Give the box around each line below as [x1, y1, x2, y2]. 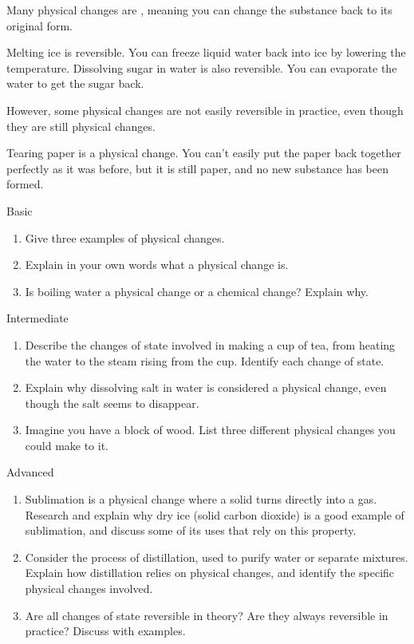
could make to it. [25, 437, 109, 453]
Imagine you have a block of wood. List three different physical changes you [25, 421, 396, 438]
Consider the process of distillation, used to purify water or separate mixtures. [25, 548, 408, 565]
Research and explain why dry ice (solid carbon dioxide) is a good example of [25, 506, 404, 523]
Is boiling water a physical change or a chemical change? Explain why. [25, 282, 369, 299]
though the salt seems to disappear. [25, 394, 199, 411]
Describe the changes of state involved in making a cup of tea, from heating [25, 336, 396, 353]
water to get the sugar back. [6, 75, 144, 92]
